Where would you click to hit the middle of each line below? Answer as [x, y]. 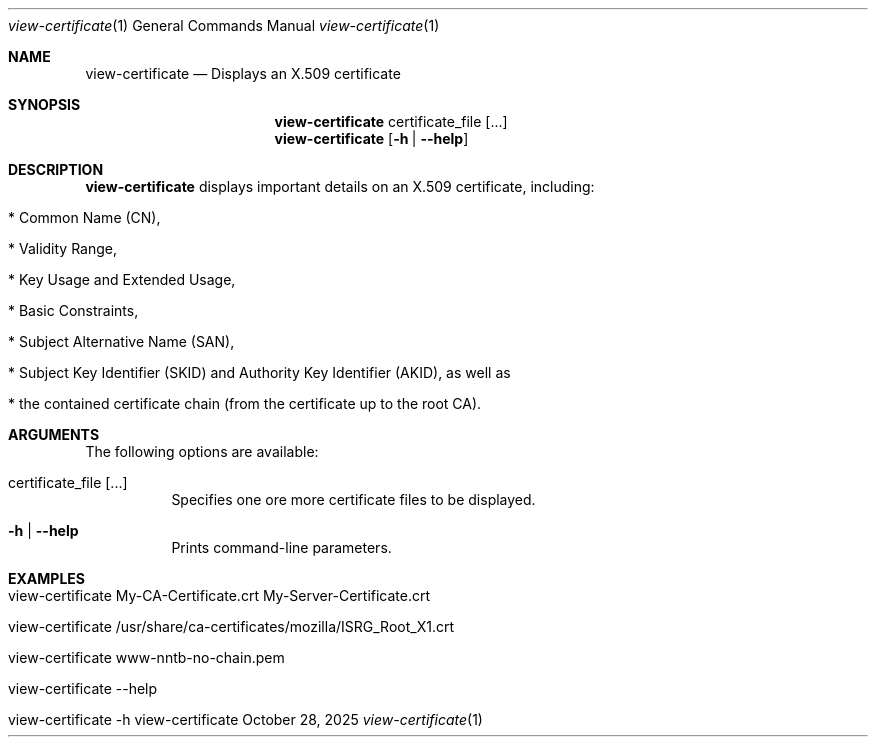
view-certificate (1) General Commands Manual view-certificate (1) [224, 25]
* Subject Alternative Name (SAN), [121, 341]
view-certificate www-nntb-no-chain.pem [146, 657]
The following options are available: [202, 451]
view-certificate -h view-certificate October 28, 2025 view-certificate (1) [245, 719]
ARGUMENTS [54, 434]
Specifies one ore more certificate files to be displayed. [353, 499]
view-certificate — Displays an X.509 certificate [243, 73]
